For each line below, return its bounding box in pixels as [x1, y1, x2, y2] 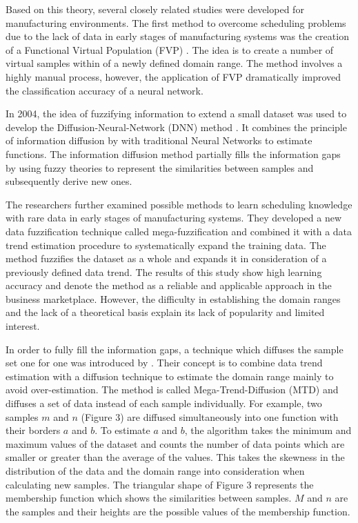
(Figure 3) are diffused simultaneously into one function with [81, 409, 339, 424]
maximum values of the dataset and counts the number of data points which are [6, 436, 345, 451]
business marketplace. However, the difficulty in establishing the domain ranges [6, 291, 341, 306]
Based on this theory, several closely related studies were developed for [6, 2, 304, 16]
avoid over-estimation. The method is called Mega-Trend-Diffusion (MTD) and [6, 382, 339, 397]
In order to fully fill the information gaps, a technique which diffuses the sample [6, 342, 344, 356]
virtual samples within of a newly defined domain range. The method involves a [6, 56, 343, 70]
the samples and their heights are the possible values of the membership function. [6, 504, 350, 518]
